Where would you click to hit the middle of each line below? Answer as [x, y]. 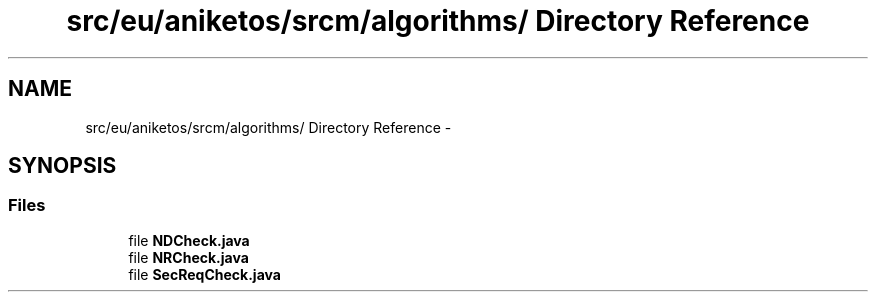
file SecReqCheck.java [204, 274]
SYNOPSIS [62, 166]
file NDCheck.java [189, 240]
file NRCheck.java [188, 257]
